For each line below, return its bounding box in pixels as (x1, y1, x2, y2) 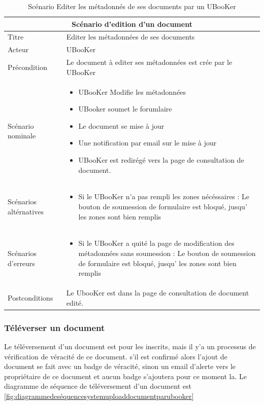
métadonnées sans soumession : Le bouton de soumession (78, 248, 256, 258)
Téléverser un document (4, 321, 105, 334)
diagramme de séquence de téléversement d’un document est (4, 381, 191, 391)
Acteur (8, 44, 29, 55)
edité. (66, 297, 84, 308)
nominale (8, 130, 36, 141)
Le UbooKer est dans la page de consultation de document (66, 287, 249, 298)
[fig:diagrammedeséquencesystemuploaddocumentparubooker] (4, 390, 194, 401)
